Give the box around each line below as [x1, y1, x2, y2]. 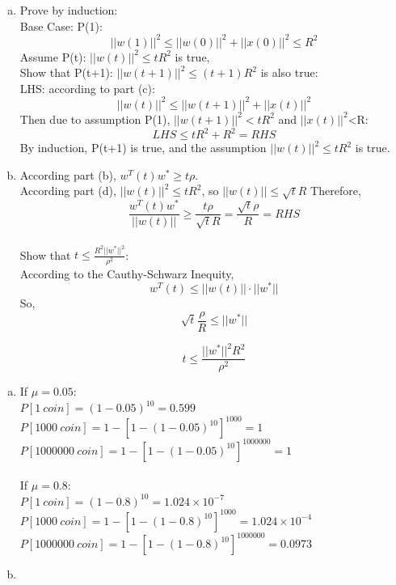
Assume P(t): [19, 48, 86, 65]
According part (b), [19, 166, 116, 183]
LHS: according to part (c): [19, 79, 155, 96]
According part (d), [19, 182, 116, 199]
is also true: [260, 64, 318, 81]
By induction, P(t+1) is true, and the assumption [19, 139, 267, 156]
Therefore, [310, 182, 361, 199]
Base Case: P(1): [19, 17, 103, 34]
